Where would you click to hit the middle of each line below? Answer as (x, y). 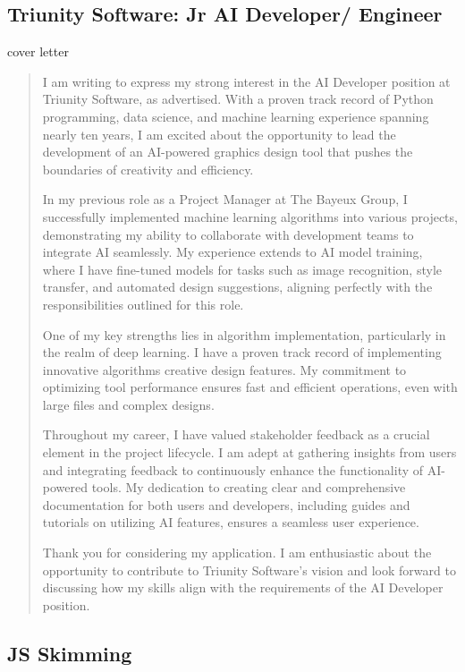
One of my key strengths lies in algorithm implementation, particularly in (244, 334)
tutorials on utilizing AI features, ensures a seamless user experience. (231, 522)
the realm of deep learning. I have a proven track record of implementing (242, 352)
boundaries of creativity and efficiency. (148, 169)
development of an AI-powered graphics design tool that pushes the (228, 152)
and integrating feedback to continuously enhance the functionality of (233, 469)
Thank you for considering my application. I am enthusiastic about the (237, 553)
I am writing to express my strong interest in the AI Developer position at (246, 81)
